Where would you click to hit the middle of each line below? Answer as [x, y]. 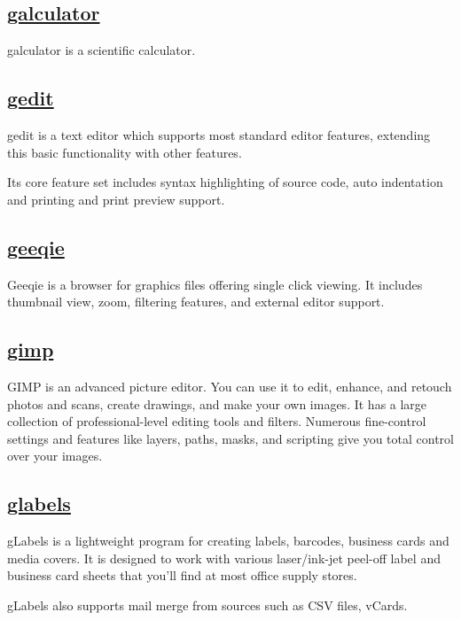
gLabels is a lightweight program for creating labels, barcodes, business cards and [228, 541]
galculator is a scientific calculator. [102, 50]
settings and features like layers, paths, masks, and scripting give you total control [230, 438]
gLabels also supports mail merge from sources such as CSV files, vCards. [207, 604]
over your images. [55, 456]
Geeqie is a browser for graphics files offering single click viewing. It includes [215, 284]
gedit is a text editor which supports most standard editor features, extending [219, 135]
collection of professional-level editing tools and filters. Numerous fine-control [217, 421]
